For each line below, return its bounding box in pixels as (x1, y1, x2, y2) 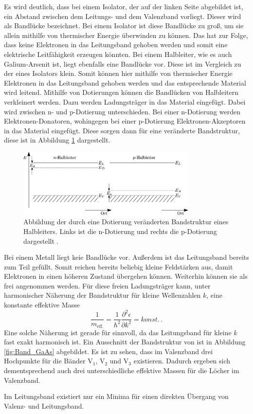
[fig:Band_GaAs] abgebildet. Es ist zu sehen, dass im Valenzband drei (4, 346, 213, 356)
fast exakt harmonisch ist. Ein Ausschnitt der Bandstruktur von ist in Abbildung (4, 337, 246, 347)
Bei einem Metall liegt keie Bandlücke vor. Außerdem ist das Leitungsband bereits (4, 252, 249, 262)
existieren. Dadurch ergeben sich (133, 356, 231, 366)
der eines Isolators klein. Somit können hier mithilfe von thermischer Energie (4, 68, 233, 78)
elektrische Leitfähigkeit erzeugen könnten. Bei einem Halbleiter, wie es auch (4, 49, 232, 59)
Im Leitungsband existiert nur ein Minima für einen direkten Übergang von (4, 391, 229, 401)
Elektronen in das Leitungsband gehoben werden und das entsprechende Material (4, 77, 246, 88)
